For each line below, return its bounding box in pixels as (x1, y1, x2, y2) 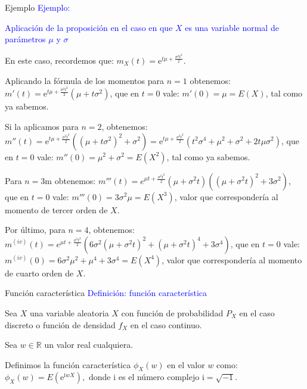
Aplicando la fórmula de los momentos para (5, 74, 165, 86)
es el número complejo (118, 371, 200, 383)
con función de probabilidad (121, 306, 224, 319)
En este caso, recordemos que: (5, 54, 114, 66)
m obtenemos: (45, 174, 96, 186)
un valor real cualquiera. (44, 338, 134, 351)
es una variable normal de (185, 21, 279, 33)
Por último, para (5, 223, 66, 236)
